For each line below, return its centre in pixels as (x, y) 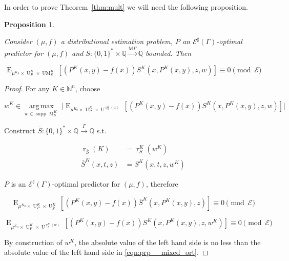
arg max (42, 106)
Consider (18, 41)
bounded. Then (169, 53)
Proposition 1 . (29, 24)
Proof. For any (27, 88)
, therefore (162, 183)
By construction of (33, 242)
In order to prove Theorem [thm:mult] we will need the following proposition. (126, 7)
